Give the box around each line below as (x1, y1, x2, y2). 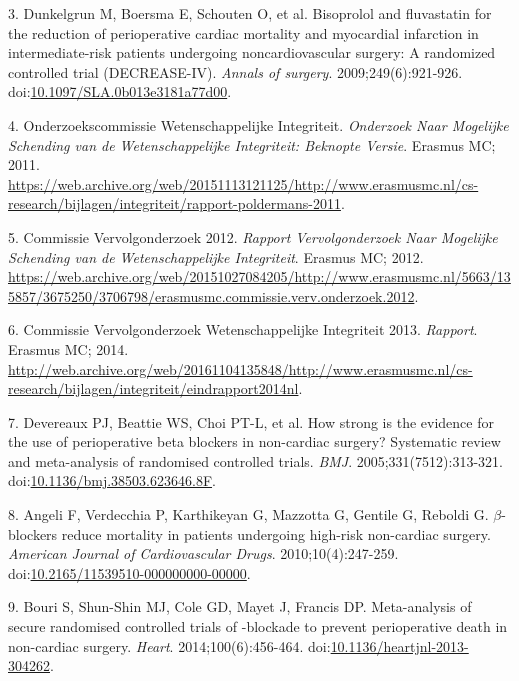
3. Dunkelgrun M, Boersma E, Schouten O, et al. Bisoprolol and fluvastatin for (8, 3, 492, 23)
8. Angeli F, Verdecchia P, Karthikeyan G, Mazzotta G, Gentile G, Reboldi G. (8, 504, 489, 525)
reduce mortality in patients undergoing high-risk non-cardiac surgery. (61, 523, 491, 544)
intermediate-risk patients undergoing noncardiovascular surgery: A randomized (8, 42, 496, 63)
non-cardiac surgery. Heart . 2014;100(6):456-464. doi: (8, 635, 331, 656)
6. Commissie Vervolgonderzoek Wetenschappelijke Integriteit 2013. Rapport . (8, 319, 478, 340)
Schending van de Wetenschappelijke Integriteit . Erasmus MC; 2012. (8, 246, 424, 267)
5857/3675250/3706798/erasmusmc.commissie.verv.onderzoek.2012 (8, 285, 415, 306)
